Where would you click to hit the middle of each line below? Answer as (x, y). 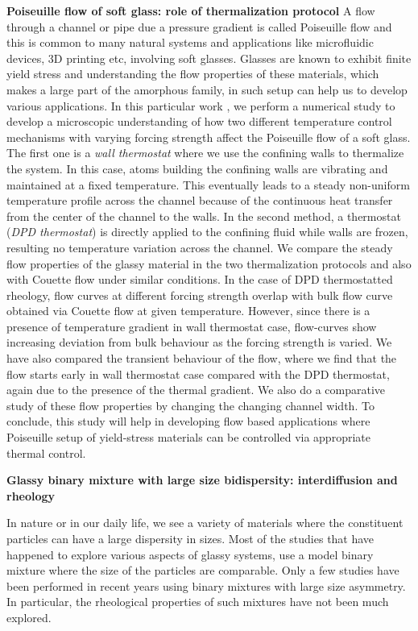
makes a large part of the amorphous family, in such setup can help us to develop (207, 89)
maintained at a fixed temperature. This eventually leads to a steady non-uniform (208, 184)
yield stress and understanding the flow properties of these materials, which (193, 74)
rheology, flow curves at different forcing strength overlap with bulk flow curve (200, 295)
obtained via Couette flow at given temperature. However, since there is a (188, 311)
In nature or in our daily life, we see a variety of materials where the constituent (205, 523)
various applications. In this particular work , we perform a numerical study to (201, 105)
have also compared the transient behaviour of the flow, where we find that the (202, 358)
